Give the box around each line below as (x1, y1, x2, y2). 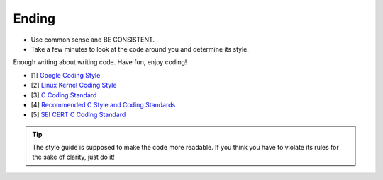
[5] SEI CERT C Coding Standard (30, 110, 126, 119)
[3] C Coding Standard (30, 90, 97, 99)
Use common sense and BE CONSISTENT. (30, 35, 155, 44)
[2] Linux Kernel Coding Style (30, 81, 117, 90)
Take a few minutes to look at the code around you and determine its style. (30, 44, 250, 53)
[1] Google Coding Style (30, 71, 101, 79)
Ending (13, 11, 56, 26)
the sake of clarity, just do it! (32, 152, 115, 162)
